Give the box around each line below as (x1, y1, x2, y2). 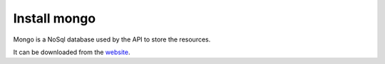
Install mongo (13, 11, 96, 26)
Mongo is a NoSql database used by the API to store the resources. (13, 35, 211, 44)
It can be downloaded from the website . (13, 48, 130, 56)
